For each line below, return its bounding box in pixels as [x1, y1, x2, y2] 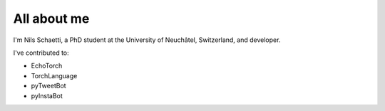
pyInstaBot [31, 91, 63, 100]
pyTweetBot [31, 82, 67, 90]
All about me [13, 11, 90, 26]
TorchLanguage [31, 71, 78, 80]
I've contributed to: [13, 48, 69, 57]
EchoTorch [31, 61, 63, 70]
